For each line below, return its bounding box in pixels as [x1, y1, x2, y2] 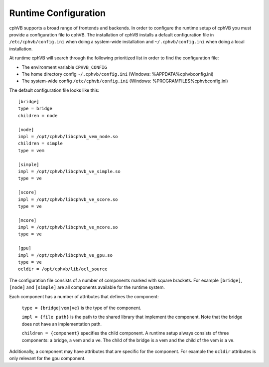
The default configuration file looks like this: [9, 87, 100, 93]
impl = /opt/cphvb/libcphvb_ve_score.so [18, 196, 118, 202]
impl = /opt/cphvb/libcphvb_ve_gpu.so [18, 252, 113, 258]
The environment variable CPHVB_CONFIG [21, 64, 107, 70]
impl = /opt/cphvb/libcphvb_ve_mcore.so [18, 224, 118, 230]
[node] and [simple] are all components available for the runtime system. [9, 284, 165, 290]
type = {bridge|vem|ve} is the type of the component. [21, 305, 141, 311]
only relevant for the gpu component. [9, 356, 86, 362]
